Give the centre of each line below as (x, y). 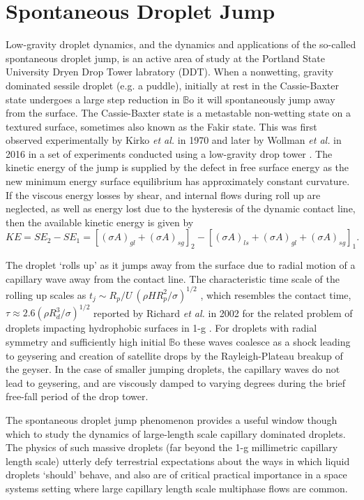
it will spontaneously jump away (266, 99)
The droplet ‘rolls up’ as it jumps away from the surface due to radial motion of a (181, 265)
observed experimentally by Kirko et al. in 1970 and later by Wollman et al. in (174, 140)
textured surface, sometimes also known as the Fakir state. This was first (161, 126)
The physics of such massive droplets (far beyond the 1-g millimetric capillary (172, 447)
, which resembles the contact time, (276, 294)
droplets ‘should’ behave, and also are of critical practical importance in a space (176, 475)
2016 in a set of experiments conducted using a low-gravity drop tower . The (169, 153)
